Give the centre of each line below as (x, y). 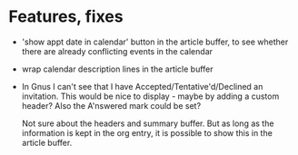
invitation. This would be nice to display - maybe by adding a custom (150, 96)
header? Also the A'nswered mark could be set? (111, 105)
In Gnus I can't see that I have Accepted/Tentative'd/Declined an (142, 86)
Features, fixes (66, 17)
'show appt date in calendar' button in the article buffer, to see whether (155, 42)
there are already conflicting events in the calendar (117, 51)
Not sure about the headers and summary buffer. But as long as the (148, 123)
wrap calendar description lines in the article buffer (118, 69)
